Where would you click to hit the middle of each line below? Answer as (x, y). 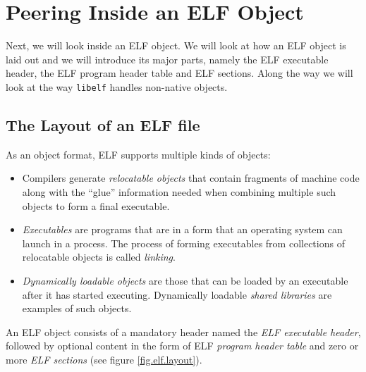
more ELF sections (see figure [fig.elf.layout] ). (104, 359)
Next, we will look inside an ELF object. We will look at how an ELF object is (176, 45)
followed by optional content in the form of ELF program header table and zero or (182, 346)
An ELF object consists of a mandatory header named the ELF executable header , (183, 331)
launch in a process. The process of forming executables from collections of (183, 243)
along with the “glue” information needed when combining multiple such (179, 191)
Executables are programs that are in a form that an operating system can (182, 229)
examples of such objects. (77, 308)
